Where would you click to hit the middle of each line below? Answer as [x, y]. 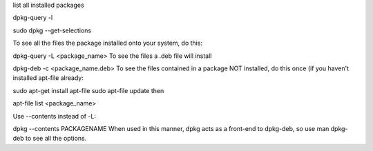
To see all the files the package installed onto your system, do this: [108, 43]
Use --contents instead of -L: [55, 116]
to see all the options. [56, 139]
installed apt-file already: [48, 78]
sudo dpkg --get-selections [52, 30]
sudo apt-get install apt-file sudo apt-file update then [88, 90]
